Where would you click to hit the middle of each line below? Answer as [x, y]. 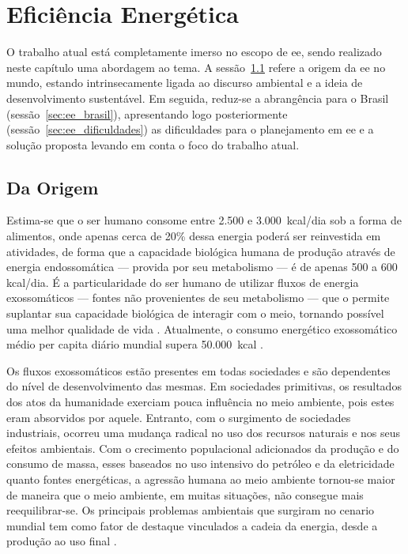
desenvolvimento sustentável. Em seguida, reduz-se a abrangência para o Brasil [198, 98]
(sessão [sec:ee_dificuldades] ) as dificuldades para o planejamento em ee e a [190, 129]
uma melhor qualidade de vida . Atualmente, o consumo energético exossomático [202, 328]
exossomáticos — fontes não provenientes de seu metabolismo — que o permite [198, 298]
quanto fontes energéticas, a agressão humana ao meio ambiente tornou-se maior [201, 479]
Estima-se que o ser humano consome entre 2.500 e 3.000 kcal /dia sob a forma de [204, 220]
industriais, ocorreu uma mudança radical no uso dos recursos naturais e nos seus [204, 433]
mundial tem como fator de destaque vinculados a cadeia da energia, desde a [192, 525]
